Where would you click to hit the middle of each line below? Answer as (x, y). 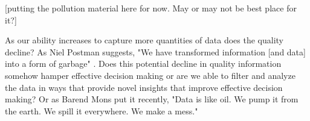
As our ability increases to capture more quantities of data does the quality (144, 40)
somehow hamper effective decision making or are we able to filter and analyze (150, 75)
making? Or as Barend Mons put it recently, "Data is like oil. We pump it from (152, 99)
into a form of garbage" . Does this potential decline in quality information (143, 64)
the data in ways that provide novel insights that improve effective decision (144, 87)
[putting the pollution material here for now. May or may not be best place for (151, 8)
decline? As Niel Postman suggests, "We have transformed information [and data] (155, 51)
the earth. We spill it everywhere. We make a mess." (102, 110)
